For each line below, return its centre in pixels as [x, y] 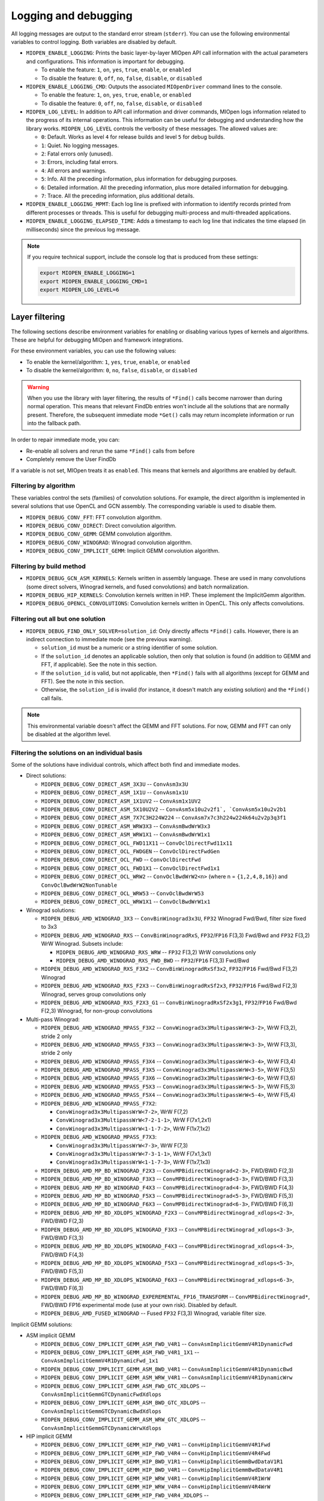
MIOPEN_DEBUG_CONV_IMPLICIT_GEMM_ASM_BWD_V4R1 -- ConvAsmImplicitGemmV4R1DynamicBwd [167, 1369]
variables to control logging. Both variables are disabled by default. [94, 41]
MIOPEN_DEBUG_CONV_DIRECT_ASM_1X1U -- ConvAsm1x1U [115, 793]
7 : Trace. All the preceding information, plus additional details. [118, 196]
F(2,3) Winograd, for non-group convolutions [97, 1011]
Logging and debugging [72, 16]
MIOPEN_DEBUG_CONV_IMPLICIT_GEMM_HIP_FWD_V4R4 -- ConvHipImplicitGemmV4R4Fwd [156, 1453]
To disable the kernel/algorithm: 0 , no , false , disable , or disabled [112, 370]
